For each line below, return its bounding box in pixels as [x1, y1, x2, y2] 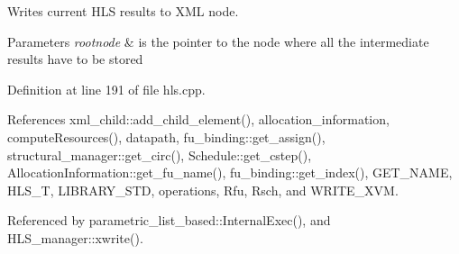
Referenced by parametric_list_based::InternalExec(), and [7, 211, 331, 230]
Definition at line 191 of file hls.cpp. [7, 79, 206, 98]
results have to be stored [7, 50, 143, 68]
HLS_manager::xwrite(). [7, 228, 143, 247]
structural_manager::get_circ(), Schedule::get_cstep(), [7, 145, 312, 164]
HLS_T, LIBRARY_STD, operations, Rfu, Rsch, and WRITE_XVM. [7, 180, 399, 199]
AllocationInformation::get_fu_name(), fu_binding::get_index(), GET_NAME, [7, 163, 453, 182]
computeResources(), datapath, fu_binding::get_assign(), [7, 127, 326, 146]
